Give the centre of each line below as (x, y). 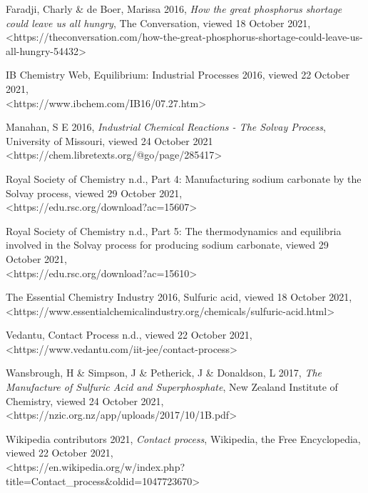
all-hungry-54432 (42, 50)
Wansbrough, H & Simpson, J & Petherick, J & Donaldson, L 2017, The (164, 373)
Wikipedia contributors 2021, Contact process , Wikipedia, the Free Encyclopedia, (183, 438)
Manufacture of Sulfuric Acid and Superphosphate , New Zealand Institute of (172, 387)
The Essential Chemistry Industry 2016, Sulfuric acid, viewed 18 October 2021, (179, 297)
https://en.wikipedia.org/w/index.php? (99, 467)
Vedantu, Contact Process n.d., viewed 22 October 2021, (129, 335)
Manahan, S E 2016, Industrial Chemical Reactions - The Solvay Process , (166, 127)
